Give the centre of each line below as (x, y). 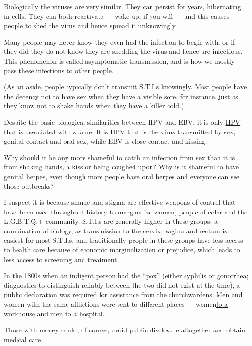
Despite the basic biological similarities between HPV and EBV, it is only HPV (122, 122)
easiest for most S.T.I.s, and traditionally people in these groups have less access (124, 240)
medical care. (24, 339)
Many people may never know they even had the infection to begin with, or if (119, 41)
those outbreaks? (29, 186)
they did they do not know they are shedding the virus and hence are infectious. (123, 51)
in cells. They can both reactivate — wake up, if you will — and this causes (117, 16)
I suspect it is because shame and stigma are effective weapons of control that (120, 202)
